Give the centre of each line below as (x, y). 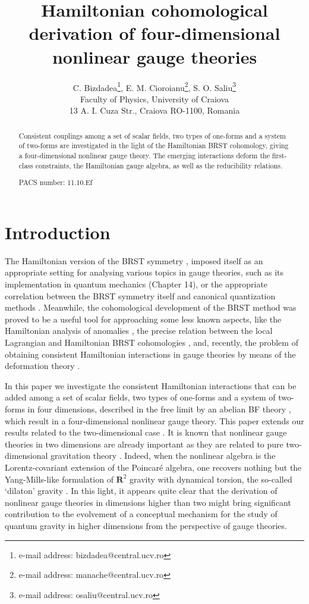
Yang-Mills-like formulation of (59, 479)
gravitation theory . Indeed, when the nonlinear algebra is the (163, 456)
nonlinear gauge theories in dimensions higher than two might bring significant (148, 502)
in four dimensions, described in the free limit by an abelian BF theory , (159, 409)
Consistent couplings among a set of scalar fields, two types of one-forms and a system (152, 135)
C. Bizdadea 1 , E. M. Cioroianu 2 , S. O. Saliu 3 (154, 86)
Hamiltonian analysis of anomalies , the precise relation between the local (139, 331)
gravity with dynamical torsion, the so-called (211, 479)
